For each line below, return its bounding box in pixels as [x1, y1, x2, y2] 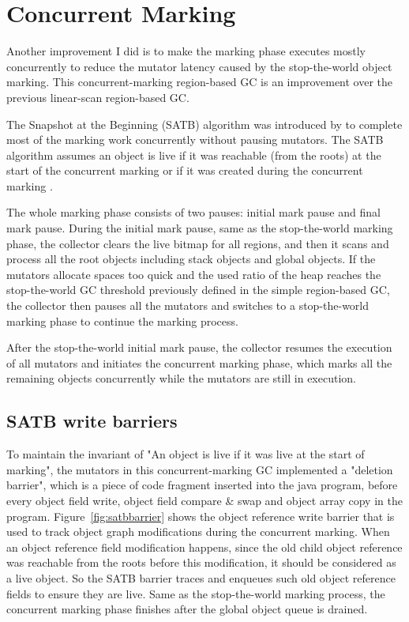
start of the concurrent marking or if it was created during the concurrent [6, 162, 363, 179]
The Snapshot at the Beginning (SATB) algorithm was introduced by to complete [6, 115, 403, 132]
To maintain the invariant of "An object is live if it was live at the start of [6, 446, 365, 462]
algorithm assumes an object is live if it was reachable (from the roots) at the [6, 146, 381, 163]
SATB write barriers [6, 409, 178, 433]
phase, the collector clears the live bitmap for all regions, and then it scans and [6, 235, 389, 251]
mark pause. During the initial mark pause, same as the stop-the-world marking [6, 220, 393, 236]
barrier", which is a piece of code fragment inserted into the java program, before [6, 477, 398, 493]
